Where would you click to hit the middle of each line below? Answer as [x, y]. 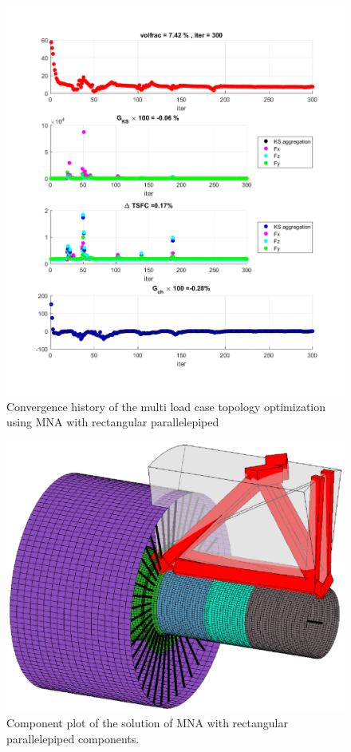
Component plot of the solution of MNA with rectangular [147, 723]
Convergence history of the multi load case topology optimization [166, 406]
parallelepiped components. [73, 738]
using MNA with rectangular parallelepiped [113, 422]
